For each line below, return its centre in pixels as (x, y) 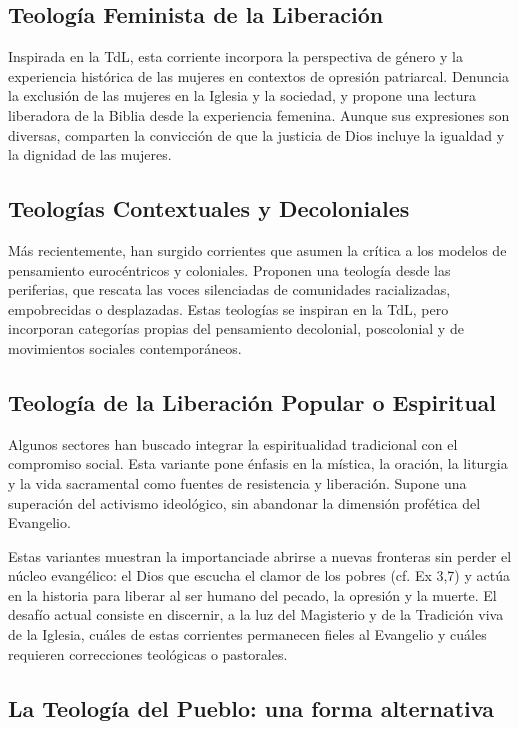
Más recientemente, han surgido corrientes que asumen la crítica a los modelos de (257, 249)
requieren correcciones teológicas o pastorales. (148, 653)
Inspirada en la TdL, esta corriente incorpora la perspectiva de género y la (235, 56)
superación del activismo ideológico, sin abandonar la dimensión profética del (244, 502)
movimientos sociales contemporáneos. (125, 347)
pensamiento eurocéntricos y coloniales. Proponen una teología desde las (229, 269)
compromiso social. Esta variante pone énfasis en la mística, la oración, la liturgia (258, 463)
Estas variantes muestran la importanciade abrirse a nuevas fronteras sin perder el (260, 555)
